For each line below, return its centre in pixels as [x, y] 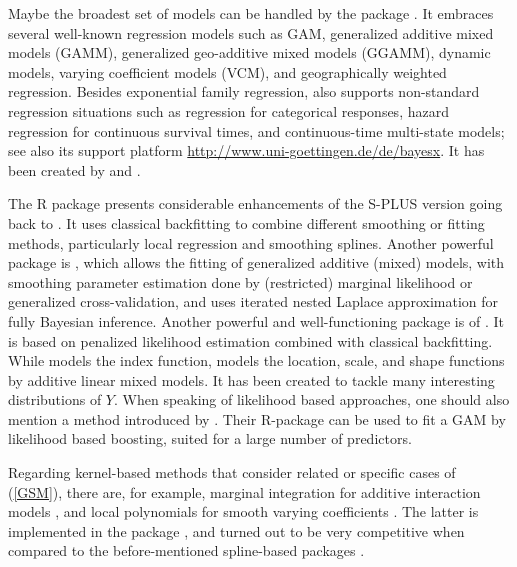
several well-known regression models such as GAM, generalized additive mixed [251, 32]
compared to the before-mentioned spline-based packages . [186, 550]
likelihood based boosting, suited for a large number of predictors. [210, 438]
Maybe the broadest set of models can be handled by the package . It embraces [251, 13]
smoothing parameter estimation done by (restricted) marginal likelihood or [240, 281]
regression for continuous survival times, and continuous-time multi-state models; [256, 130]
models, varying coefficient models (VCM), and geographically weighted [227, 71]
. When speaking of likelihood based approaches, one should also [311, 399]
